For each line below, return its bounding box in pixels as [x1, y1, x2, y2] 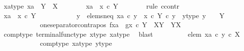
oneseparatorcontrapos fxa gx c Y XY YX [40, 20, 181, 30]
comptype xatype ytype [40, 38, 112, 48]
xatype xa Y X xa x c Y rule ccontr [3, 1, 179, 10]
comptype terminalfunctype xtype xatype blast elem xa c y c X [3, 29, 240, 39]
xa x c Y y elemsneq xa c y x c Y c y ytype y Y [3, 10, 225, 20]
